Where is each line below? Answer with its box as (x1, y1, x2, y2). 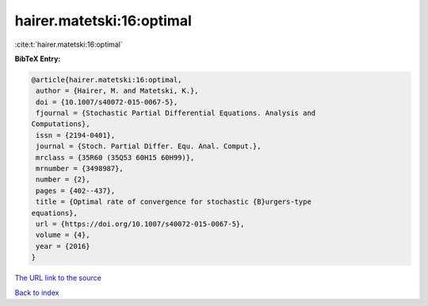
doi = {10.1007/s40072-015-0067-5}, (36, 98, 178, 106)
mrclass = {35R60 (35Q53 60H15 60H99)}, (36, 153, 195, 162)
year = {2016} (36, 242, 90, 251)
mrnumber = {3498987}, (36, 164, 124, 174)
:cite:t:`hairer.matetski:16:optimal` (14, 40, 123, 49)
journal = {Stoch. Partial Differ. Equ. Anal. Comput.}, (36, 142, 262, 151)
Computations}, (31, 120, 90, 128)
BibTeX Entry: (14, 54, 61, 63)
